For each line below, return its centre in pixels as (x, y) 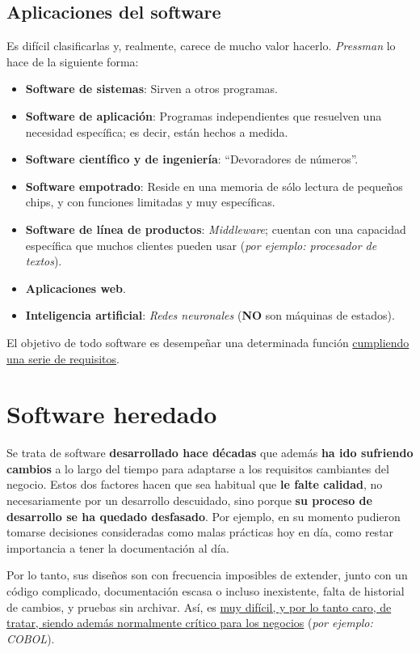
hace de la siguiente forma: (73, 61)
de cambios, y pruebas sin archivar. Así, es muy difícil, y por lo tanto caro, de (199, 606)
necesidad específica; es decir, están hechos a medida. (157, 131)
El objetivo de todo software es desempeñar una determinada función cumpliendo (208, 342)
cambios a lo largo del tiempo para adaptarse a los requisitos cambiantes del (198, 468)
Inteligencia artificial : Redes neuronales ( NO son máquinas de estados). (210, 315)
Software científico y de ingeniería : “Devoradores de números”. (192, 159)
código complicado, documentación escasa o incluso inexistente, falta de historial (206, 590)
